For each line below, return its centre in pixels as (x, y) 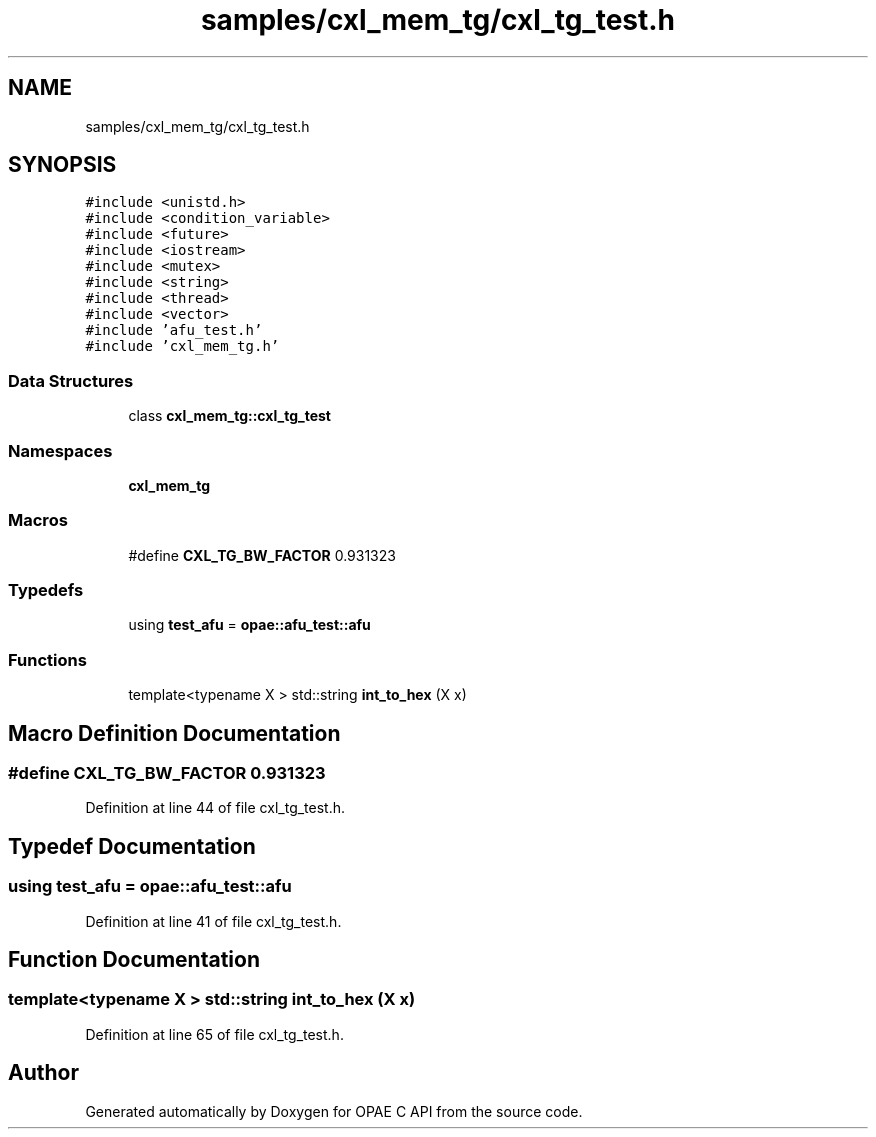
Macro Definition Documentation (174, 733)
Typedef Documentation (132, 846)
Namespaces (60, 450)
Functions (47, 659)
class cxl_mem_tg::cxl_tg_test (229, 416)
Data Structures (71, 380)
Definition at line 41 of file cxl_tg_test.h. (213, 921)
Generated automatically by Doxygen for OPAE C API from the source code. (334, 1111)
